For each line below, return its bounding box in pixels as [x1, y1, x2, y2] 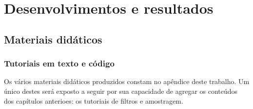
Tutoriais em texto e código [4, 57, 115, 69]
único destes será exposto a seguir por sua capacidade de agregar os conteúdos [4, 86, 238, 96]
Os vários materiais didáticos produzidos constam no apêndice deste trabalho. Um [4, 76, 250, 87]
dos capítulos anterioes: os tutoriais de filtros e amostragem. [4, 95, 183, 106]
